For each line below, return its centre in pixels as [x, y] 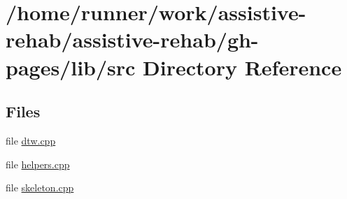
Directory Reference [242, 67]
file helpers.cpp [38, 164]
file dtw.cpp [31, 140]
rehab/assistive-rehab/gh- [132, 39]
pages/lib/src [71, 67]
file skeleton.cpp [40, 187]
